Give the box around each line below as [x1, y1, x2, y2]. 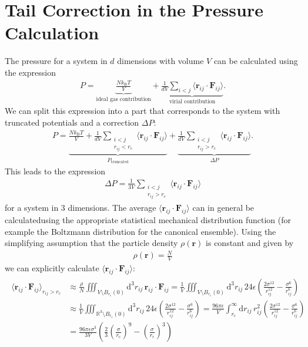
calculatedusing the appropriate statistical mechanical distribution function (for [5, 213, 292, 225]
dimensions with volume [117, 55, 204, 67]
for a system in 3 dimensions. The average [5, 201, 156, 214]
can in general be [192, 201, 255, 214]
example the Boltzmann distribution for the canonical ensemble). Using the [5, 225, 276, 237]
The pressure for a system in [5, 55, 108, 67]
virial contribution [169, 98, 216, 105]
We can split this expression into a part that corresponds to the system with [5, 105, 280, 117]
